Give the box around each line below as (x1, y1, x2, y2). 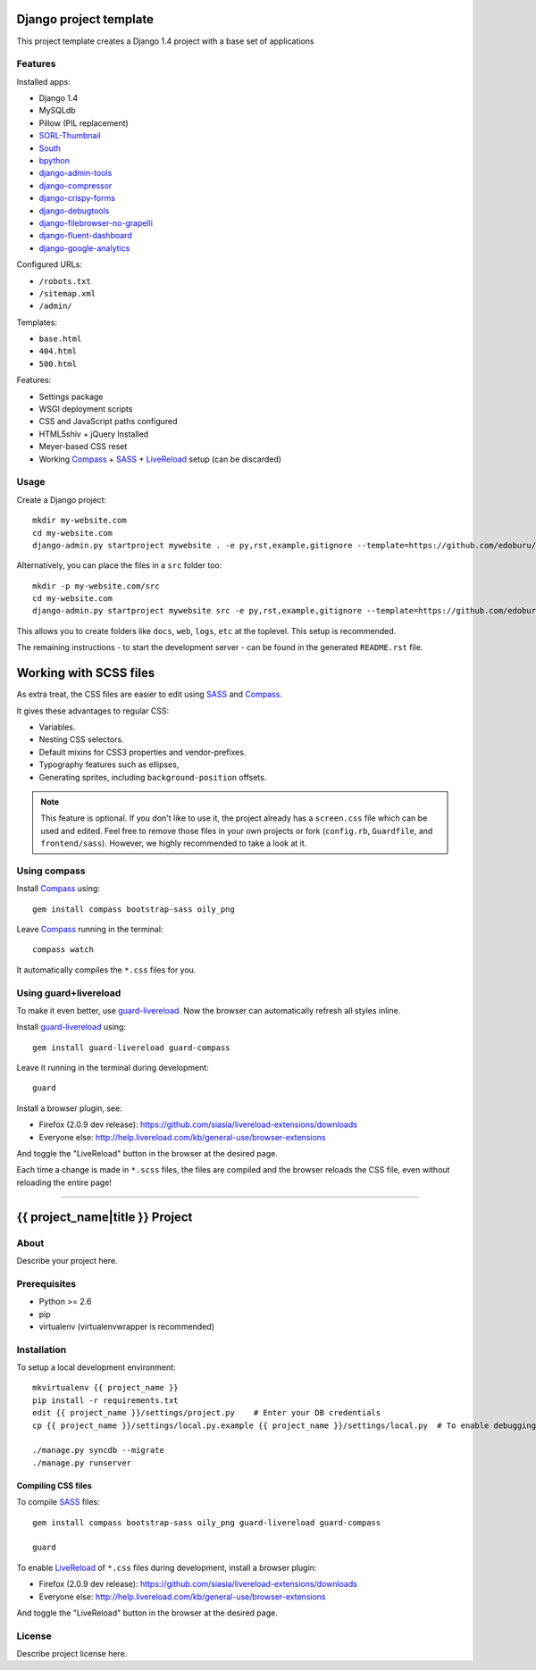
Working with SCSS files (16, 665, 155, 681)
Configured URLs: (16, 259, 82, 270)
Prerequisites (16, 1277, 76, 1290)
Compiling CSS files (16, 1480, 93, 1490)
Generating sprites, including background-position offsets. (38, 772, 267, 782)
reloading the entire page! (16, 1177, 112, 1188)
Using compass (16, 864, 86, 877)
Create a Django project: (16, 494, 107, 505)
